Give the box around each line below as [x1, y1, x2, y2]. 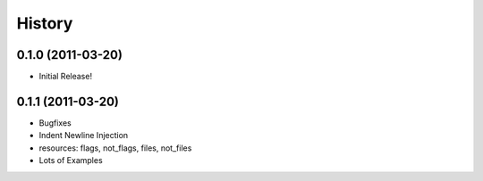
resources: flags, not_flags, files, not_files [38, 143, 192, 153]
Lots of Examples [38, 155, 103, 166]
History [16, 13, 73, 33]
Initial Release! [38, 71, 93, 82]
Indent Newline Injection [38, 130, 129, 141]
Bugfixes [38, 117, 72, 128]
